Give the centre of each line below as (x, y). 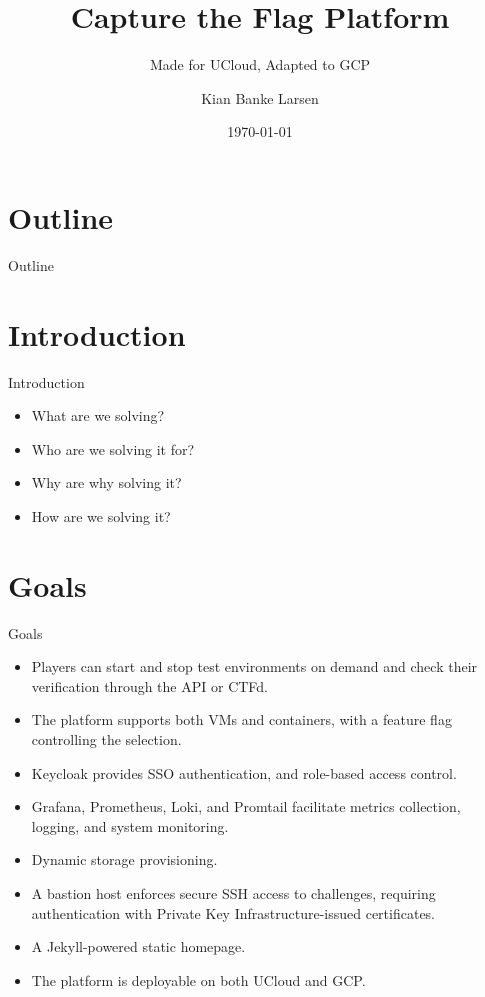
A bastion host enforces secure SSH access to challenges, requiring (233, 893)
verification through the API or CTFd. (150, 685)
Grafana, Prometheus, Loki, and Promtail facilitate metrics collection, (246, 806)
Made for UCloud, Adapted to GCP (260, 64)
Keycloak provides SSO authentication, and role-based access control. (244, 772)
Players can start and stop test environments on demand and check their (254, 666)
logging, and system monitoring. (130, 825)
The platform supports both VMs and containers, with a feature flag (241, 719)
